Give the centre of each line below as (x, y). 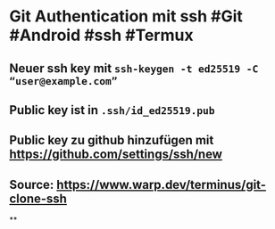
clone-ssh (38, 198)
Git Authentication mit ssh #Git (126, 16)
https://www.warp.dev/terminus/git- (161, 184)
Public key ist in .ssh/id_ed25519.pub (112, 110)
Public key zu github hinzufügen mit (112, 140)
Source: (32, 184)
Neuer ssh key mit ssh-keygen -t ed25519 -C (134, 68)
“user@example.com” (63, 81)
